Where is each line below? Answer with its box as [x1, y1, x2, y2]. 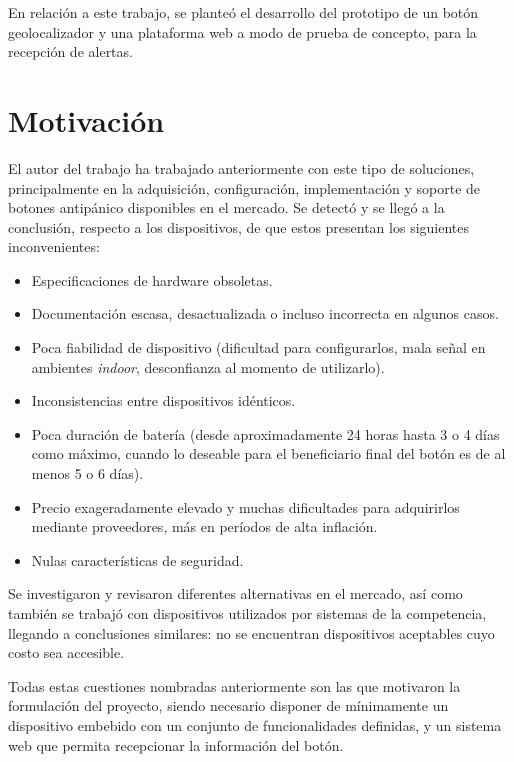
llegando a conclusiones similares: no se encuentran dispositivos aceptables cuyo [8, 622, 495, 643]
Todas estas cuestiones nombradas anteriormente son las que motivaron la [8, 675, 461, 696]
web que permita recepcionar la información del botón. [8, 734, 344, 755]
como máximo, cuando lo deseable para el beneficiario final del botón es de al [31, 443, 506, 464]
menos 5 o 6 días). [31, 463, 144, 484]
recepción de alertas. [8, 41, 133, 62]
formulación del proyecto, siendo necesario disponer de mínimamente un [8, 695, 449, 716]
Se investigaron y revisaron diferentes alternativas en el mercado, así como [8, 583, 463, 604]
